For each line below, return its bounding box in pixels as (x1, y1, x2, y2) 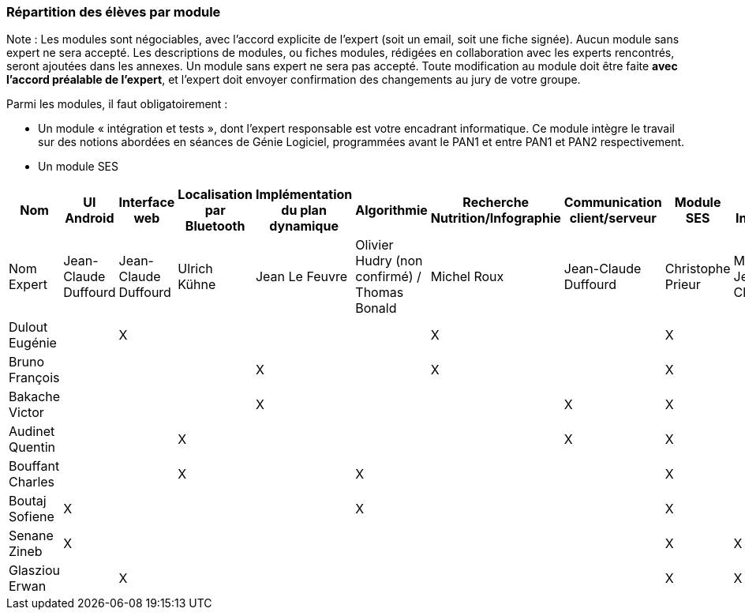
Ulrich (178, 261, 213, 277)
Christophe (665, 261, 731, 277)
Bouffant (9, 458, 60, 475)
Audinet (9, 423, 55, 440)
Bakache (9, 389, 61, 405)
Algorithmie (355, 202, 428, 219)
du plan (281, 202, 327, 219)
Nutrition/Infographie (430, 210, 561, 227)
